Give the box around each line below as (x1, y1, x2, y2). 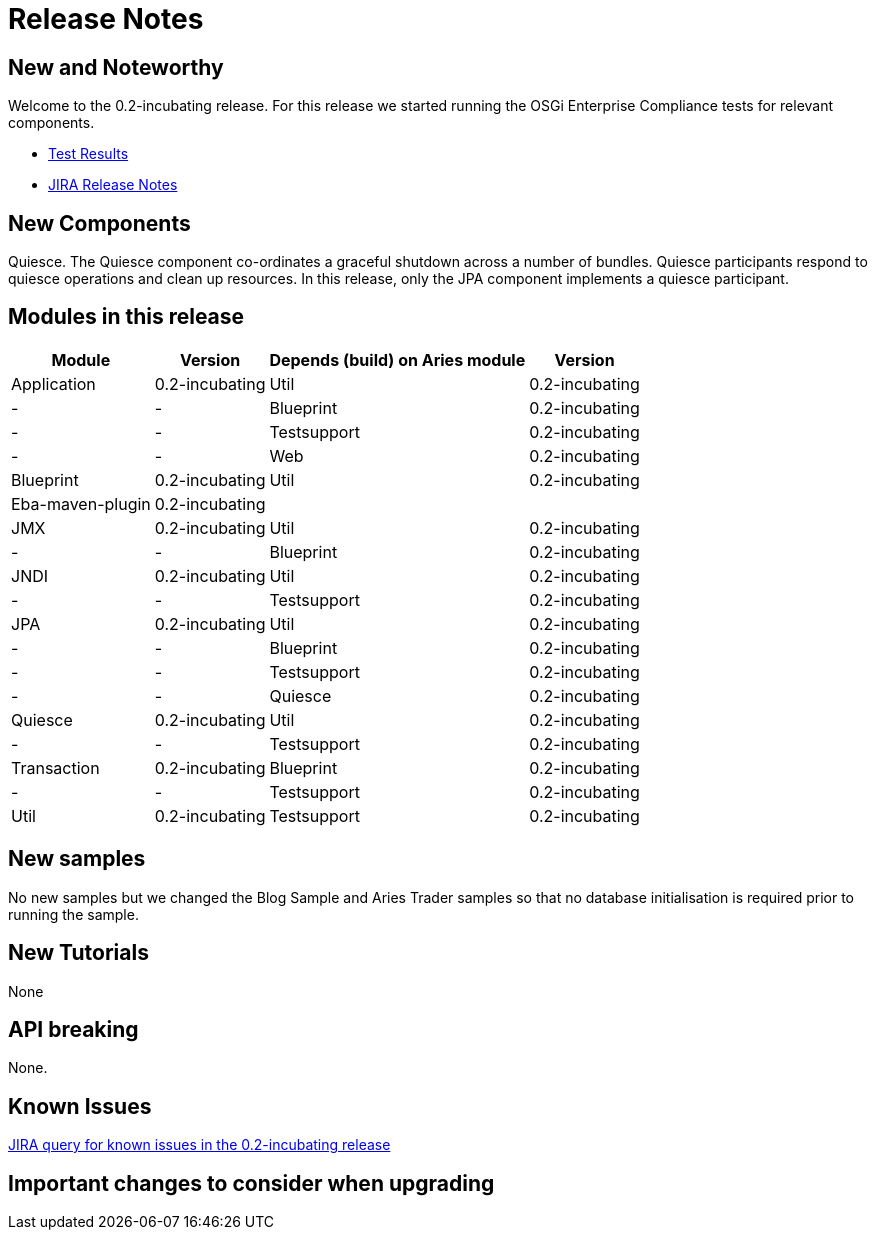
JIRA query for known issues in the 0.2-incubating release (8, 1136, 391, 1154)
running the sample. (8, 905, 139, 923)
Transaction (11, 757, 100, 778)
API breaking (8, 1016, 139, 1042)
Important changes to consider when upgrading (8, 1170, 495, 1196)
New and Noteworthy (8, 54, 224, 80)
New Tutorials (8, 940, 149, 966)
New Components (8, 210, 191, 236)
